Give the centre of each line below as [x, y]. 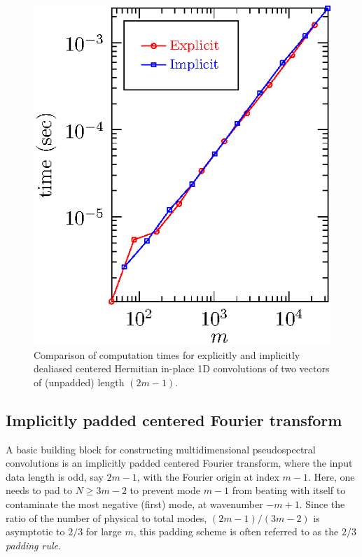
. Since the [322, 504]
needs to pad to [39, 490]
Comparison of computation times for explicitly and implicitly [167, 354]
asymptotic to [35, 531]
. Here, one [331, 476]
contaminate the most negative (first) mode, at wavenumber [134, 504]
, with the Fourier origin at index [208, 476]
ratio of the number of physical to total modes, [106, 517]
